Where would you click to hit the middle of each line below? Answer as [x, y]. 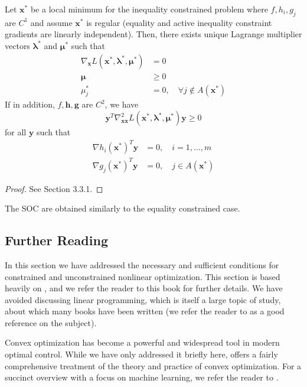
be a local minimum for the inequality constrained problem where [149, 9]
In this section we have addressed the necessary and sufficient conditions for [142, 264]
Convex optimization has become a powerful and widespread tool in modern [142, 342]
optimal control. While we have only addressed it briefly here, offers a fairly [141, 354]
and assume [51, 22]
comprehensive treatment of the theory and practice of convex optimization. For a [153, 365]
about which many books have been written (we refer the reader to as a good [145, 311]
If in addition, [30, 104]
